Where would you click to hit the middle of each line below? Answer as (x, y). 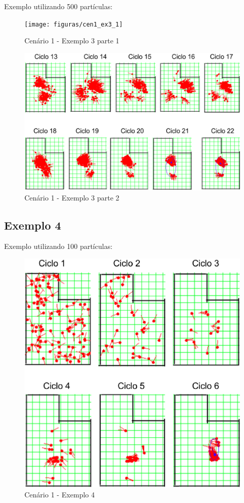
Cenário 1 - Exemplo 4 (60, 495)
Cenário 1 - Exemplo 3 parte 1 (72, 41)
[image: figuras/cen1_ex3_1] (74, 24)
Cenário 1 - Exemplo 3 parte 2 (72, 197)
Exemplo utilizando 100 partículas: (58, 246)
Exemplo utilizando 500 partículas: (58, 6)
